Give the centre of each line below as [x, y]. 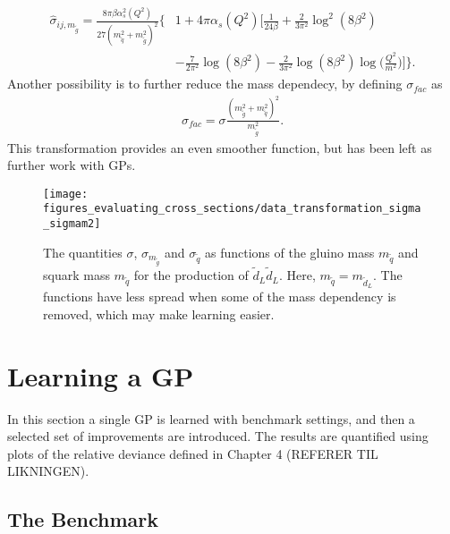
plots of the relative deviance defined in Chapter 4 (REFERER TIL [193, 453]
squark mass [76, 275]
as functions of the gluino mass [289, 252]
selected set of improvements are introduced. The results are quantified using [218, 436]
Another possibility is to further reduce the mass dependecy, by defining [205, 84]
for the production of [191, 275]
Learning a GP [101, 375]
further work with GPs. [72, 165]
